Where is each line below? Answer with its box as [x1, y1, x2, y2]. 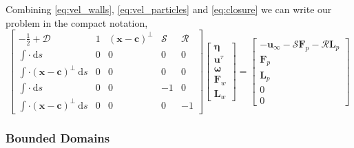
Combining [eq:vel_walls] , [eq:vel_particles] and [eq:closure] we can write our [6, 2, 332, 16]
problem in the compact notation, [6, 15, 148, 30]
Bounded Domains [6, 129, 110, 146]
